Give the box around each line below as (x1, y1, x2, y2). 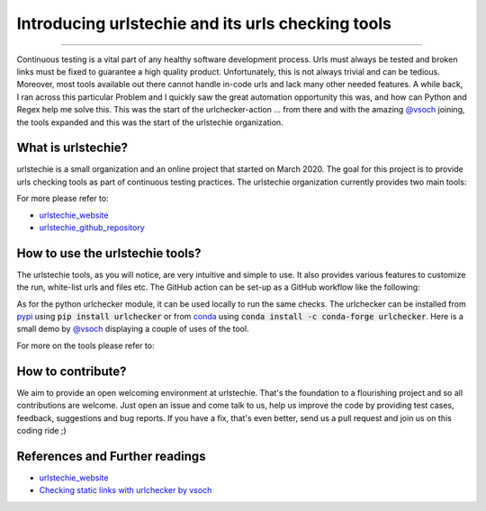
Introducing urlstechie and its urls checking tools (16, 13, 391, 33)
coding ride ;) (16, 425, 67, 435)
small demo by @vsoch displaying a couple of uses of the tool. (16, 324, 249, 335)
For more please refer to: (16, 193, 109, 204)
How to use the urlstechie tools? (16, 246, 202, 261)
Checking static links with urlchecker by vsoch (39, 485, 212, 496)
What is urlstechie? (16, 140, 128, 156)
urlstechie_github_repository (39, 221, 146, 233)
